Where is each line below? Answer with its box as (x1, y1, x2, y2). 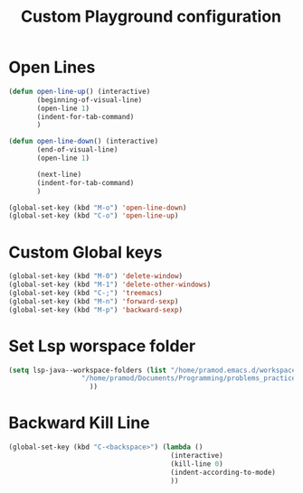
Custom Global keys (8, 242, 163, 263)
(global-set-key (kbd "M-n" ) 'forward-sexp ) (8, 296, 179, 306)
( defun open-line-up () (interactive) (8, 87, 151, 96)
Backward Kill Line (8, 413, 150, 433)
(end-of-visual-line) (36, 145, 118, 154)
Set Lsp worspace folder (8, 336, 196, 356)
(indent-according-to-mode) (170, 468, 277, 477)
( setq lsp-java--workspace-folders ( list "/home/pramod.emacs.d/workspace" (8, 366, 300, 375)
